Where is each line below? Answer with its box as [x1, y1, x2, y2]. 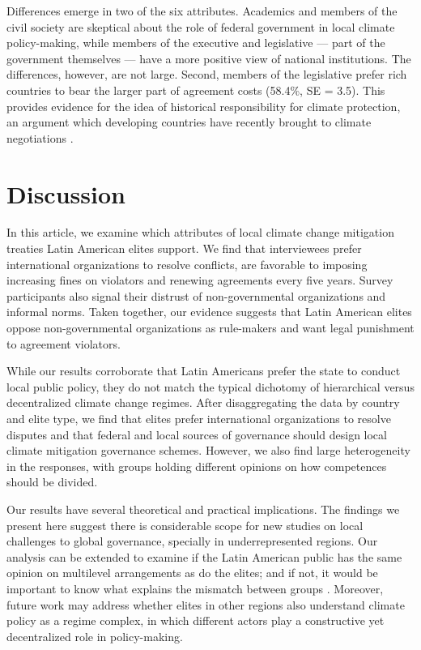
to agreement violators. [6, 335, 121, 352]
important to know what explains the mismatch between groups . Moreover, [6, 579, 384, 597]
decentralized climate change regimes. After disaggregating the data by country [6, 394, 400, 411]
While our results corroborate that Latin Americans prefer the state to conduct [6, 362, 401, 379]
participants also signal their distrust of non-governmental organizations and [6, 287, 386, 304]
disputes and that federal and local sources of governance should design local [6, 425, 387, 443]
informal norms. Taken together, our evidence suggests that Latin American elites [6, 303, 412, 320]
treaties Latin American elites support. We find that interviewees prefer [6, 240, 362, 257]
